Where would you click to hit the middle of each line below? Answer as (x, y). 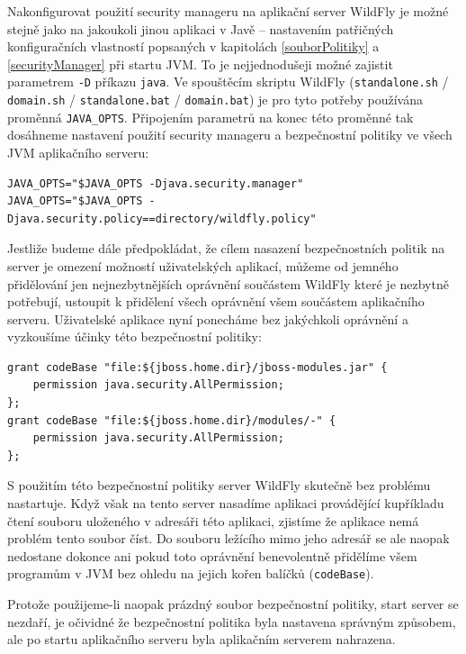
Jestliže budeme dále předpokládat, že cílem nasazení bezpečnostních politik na (226, 248)
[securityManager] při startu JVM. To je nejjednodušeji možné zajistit (200, 64)
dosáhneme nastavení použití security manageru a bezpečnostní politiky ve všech (230, 135)
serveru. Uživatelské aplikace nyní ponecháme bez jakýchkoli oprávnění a (208, 318)
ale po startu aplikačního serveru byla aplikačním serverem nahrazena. (202, 639)
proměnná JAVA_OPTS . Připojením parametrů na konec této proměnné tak (211, 117)
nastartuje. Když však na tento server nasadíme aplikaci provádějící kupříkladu (226, 503)
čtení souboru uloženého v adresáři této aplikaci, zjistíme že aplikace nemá (213, 520)
